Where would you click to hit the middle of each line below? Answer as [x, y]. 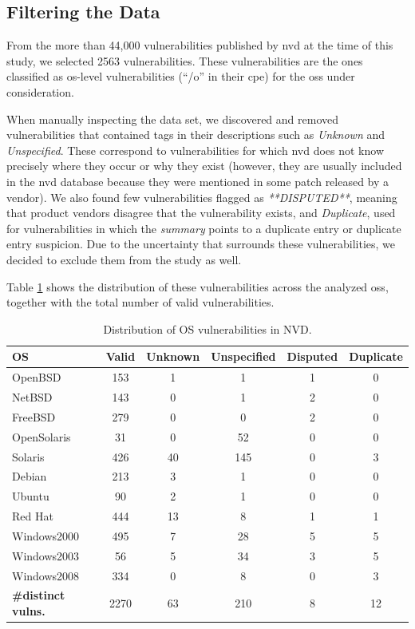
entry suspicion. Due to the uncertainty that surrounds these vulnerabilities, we [201, 244]
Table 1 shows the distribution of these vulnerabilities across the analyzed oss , [198, 286]
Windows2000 [46, 535]
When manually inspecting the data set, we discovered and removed [173, 119]
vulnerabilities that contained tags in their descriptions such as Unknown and [196, 135]
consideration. [40, 91]
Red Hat [33, 516]
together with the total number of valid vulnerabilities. [140, 302]
